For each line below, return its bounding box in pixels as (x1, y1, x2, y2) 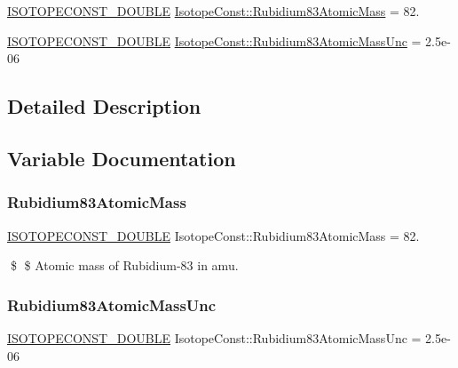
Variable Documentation (7, 144, 236, 172)
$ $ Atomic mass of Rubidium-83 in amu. (10, 256, 239, 275)
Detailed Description (7, 92, 201, 120)
